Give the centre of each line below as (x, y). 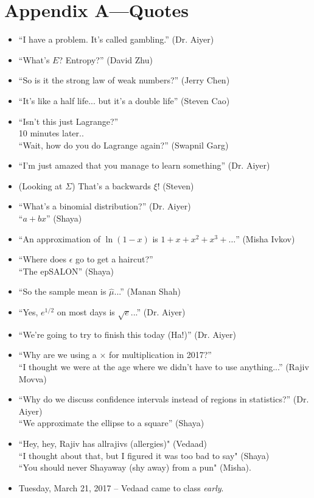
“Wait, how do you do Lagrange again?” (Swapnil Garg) (124, 145)
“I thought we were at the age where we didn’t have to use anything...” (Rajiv (164, 366)
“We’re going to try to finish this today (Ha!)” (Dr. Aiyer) (127, 334)
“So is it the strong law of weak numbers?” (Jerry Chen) (124, 80)
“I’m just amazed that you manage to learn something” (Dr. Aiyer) (144, 165)
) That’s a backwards (111, 185)
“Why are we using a (58, 355)
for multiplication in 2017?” (160, 355)
